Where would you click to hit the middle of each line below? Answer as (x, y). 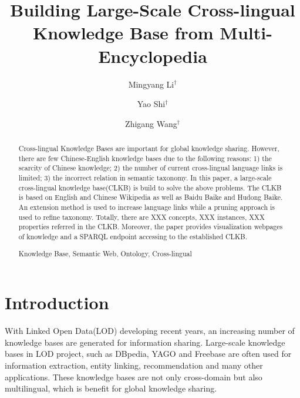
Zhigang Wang (151, 123)
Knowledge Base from (123, 33)
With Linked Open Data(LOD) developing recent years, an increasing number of (150, 331)
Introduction (57, 302)
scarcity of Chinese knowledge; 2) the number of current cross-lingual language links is (151, 168)
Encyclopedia (153, 56)
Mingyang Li (151, 84)
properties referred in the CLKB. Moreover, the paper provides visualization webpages (151, 227)
